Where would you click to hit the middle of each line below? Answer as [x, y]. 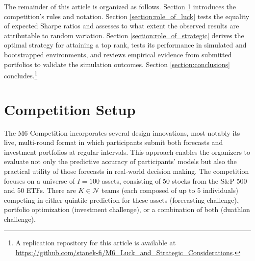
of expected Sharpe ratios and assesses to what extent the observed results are [122, 26]
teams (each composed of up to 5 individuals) [170, 190]
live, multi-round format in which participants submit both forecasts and [114, 142]
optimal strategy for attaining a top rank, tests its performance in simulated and [125, 45]
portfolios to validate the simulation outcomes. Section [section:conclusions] [117, 64]
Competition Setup [70, 109]
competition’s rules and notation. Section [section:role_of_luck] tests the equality [127, 16]
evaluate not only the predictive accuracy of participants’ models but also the [120, 161]
